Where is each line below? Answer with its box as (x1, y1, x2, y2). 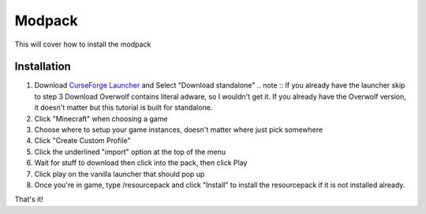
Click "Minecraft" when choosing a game (34, 114, 168, 123)
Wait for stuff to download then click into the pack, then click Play (34, 158, 248, 167)
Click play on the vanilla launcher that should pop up (34, 169, 205, 178)
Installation (14, 60, 71, 73)
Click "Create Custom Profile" (34, 136, 131, 145)
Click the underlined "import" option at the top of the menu (34, 147, 226, 156)
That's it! (14, 194, 43, 205)
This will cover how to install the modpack (14, 39, 151, 49)
